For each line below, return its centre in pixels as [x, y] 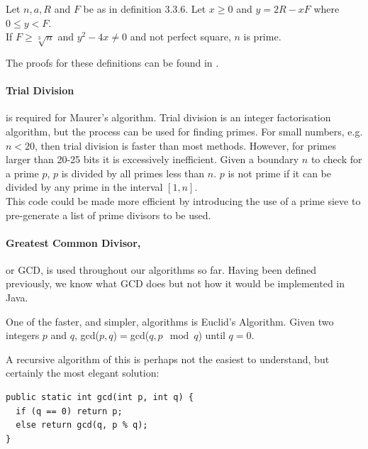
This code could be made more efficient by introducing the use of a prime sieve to [183, 200]
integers [23, 335]
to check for [336, 159]
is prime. [262, 37]
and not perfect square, [180, 37]
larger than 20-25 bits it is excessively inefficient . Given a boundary [152, 159]
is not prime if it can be [280, 173]
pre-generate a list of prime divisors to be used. [108, 215]
